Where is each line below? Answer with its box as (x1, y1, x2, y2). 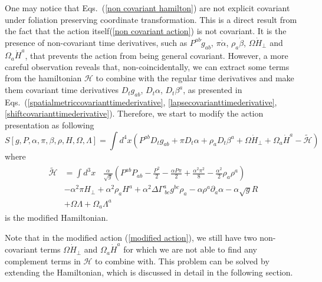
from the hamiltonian (5, 72, 82, 84)
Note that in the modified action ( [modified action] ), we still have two (5, 231, 257, 243)
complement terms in (5, 254, 81, 267)
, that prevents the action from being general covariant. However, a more (25, 49, 288, 61)
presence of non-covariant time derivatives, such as (5, 36, 188, 48)
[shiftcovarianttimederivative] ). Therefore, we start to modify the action (5, 107, 264, 120)
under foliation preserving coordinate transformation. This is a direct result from (5, 13, 297, 25)
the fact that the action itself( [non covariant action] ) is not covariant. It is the (5, 25, 287, 37)
